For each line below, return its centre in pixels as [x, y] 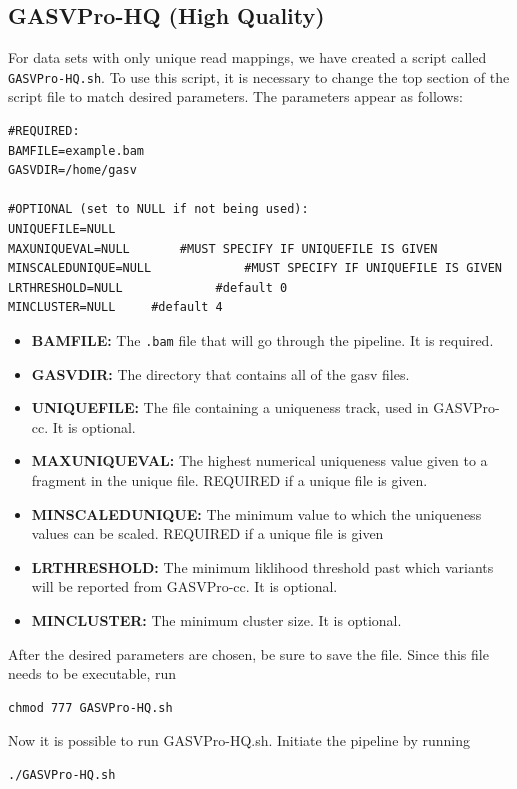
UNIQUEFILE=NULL [62, 229]
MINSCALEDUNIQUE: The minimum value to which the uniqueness [256, 513]
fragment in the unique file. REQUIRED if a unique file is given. [229, 480]
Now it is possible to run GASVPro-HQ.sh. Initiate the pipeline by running [239, 740]
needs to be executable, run [92, 673]
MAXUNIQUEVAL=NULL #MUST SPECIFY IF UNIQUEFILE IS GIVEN [223, 248]
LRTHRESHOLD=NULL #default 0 [148, 287]
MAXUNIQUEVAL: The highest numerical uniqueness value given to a [259, 460]
